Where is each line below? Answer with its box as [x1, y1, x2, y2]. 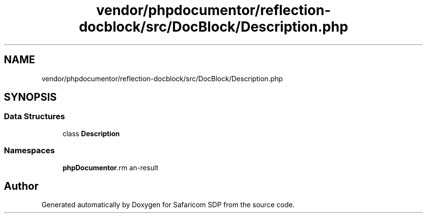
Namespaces [4, 145, 55, 156]
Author [4, 180, 39, 192]
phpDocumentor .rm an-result [62, 163, 158, 172]
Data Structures [4, 111, 65, 122]
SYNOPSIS [4, 91, 57, 104]
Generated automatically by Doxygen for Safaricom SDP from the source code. [41, 200, 295, 209]
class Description [62, 129, 120, 138]
